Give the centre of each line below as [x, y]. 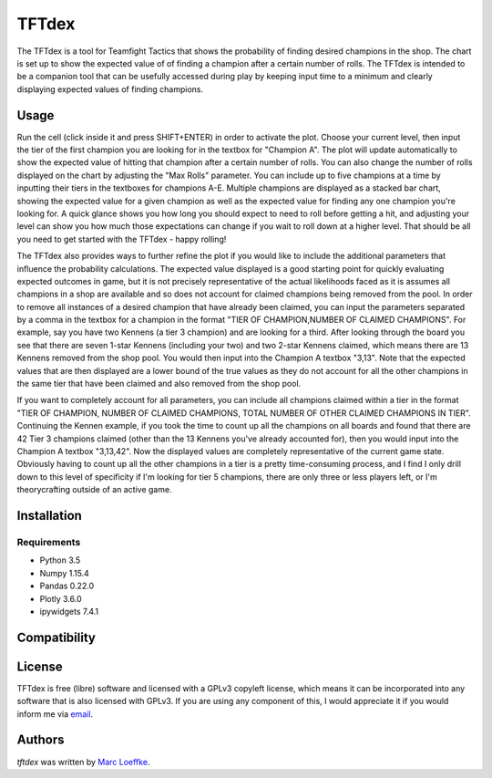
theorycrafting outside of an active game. [94, 490]
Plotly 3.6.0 [61, 598]
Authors [41, 740]
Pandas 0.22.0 [67, 586]
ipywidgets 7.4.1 [69, 611]
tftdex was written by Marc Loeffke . [83, 762]
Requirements [49, 542]
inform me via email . [55, 714]
